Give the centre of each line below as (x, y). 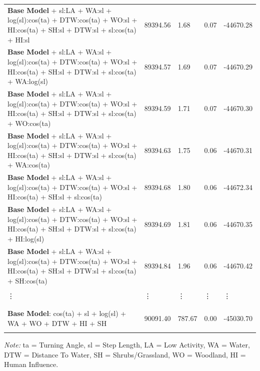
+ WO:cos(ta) (29, 123)
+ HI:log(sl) (26, 239)
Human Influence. (31, 364)
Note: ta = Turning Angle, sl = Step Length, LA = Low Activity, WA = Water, (127, 345)
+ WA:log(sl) (28, 81)
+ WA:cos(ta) (29, 165)
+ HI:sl (19, 39)
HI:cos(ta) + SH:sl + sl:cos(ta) (55, 197)
